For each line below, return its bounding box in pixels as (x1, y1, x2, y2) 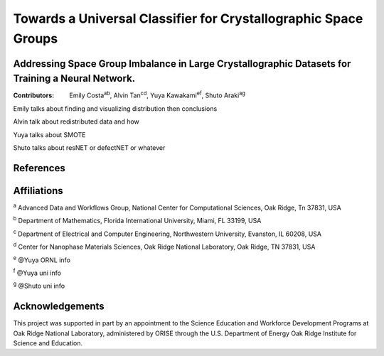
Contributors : (13, 91, 55, 99)
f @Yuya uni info (13, 267, 62, 277)
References (13, 162, 65, 174)
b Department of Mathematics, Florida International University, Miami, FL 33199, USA (13, 215, 262, 225)
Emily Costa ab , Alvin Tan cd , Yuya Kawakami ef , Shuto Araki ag (69, 90, 245, 99)
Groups (13, 31, 58, 46)
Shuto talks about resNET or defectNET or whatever (13, 144, 166, 152)
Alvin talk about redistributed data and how (13, 117, 140, 126)
